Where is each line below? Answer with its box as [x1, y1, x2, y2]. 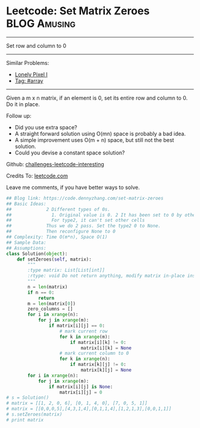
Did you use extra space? [14, 123, 77, 131]
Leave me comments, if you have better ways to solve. [6, 184, 140, 191]
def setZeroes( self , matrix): [17, 256, 92, 262]
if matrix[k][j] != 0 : [70, 362, 127, 368]
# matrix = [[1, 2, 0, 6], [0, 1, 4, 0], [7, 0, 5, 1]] [6, 401, 148, 407]
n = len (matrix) [27, 284, 68, 290]
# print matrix [6, 417, 44, 423]
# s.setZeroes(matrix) [6, 411, 62, 418]
